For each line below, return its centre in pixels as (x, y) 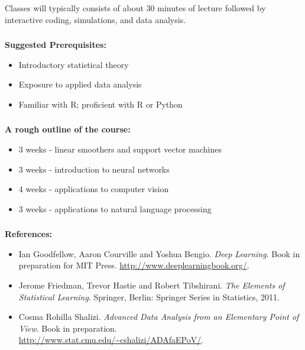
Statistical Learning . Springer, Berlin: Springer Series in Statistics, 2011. (149, 296)
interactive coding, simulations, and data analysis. (95, 19)
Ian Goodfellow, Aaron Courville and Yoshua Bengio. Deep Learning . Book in (159, 253)
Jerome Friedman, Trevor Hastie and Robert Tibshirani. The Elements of (152, 285)
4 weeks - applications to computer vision (94, 189)
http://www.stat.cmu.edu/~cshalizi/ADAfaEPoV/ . (111, 340)
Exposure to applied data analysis (80, 84)
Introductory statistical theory (74, 64)
